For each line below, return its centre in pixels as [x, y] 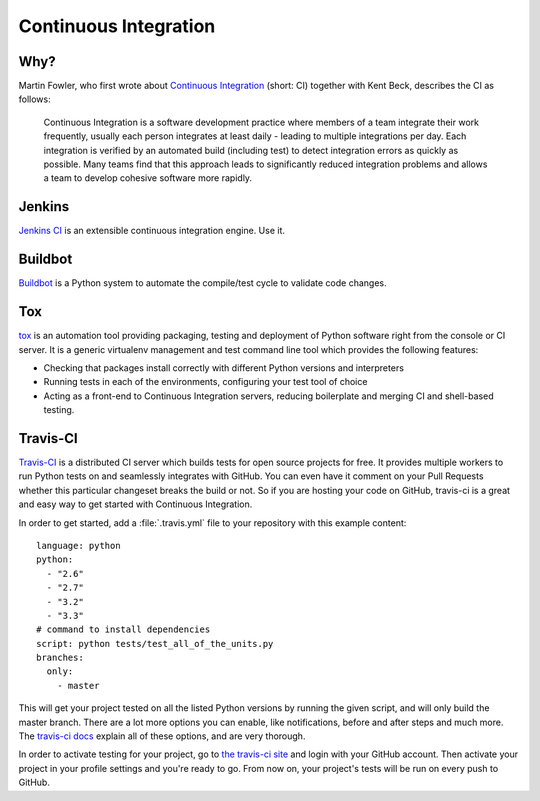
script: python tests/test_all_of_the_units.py [155, 643]
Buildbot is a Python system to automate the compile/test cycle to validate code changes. [202, 283]
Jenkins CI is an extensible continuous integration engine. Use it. [151, 231]
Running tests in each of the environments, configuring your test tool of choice [205, 382]
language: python [78, 545]
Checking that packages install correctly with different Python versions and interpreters [224, 367]
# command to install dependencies [123, 629]
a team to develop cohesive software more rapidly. [148, 178]
